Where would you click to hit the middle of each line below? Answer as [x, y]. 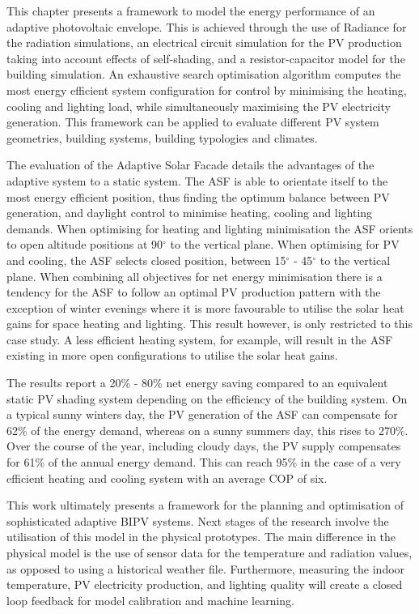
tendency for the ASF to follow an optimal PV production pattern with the [194, 292]
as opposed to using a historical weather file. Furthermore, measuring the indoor [206, 568]
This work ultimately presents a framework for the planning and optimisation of [205, 505]
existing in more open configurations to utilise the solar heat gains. [172, 355]
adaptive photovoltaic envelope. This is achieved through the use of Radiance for [207, 26]
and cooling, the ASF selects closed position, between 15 [146, 260]
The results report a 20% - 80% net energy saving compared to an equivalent [197, 383]
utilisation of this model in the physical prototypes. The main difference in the [201, 537]
